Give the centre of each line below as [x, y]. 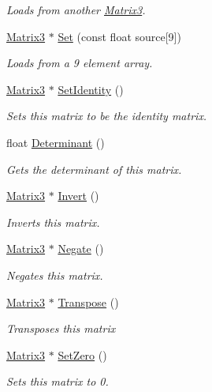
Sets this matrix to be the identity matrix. [107, 116]
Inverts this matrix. [53, 222]
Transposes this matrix [61, 328]
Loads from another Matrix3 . [76, 9]
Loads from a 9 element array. [80, 63]
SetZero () [82, 354]
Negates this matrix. [55, 275]
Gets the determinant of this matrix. [94, 169]
